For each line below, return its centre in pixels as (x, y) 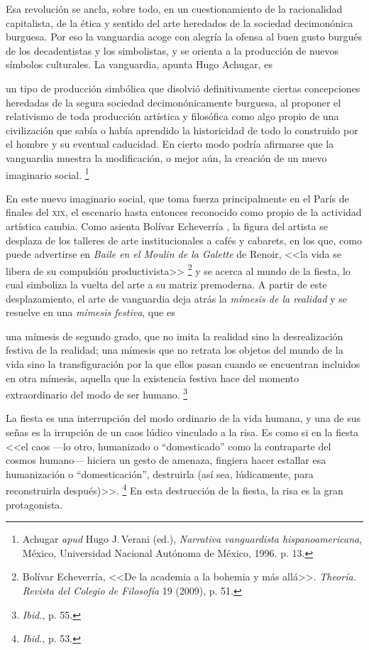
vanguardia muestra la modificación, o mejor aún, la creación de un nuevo (166, 157)
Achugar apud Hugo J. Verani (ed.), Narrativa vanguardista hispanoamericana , (192, 539)
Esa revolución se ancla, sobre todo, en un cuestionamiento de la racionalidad (174, 9)
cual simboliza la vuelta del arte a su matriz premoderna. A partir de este (166, 284)
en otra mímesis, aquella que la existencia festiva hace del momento (153, 378)
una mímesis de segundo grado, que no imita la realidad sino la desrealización (175, 336)
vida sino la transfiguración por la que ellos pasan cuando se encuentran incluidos (183, 363)
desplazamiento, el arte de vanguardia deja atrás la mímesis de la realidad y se (177, 298)
